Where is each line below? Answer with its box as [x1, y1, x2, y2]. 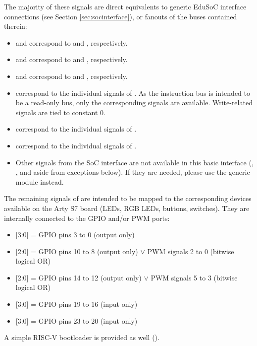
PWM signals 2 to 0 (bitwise [147, 246, 234, 256]
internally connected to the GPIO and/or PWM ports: [4, 212, 170, 223]
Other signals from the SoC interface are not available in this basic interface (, [15, 157, 254, 167]
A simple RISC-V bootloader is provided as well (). [4, 332, 159, 343]
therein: [4, 21, 27, 31]
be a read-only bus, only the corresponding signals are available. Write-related [15, 97, 253, 108]
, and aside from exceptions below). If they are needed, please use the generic [15, 167, 250, 177]
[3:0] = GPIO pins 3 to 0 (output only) [15, 229, 135, 240]
